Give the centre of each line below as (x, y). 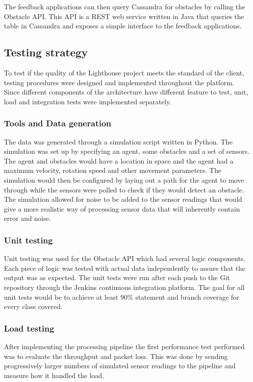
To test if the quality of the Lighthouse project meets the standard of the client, (124, 72)
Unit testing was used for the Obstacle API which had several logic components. (125, 258)
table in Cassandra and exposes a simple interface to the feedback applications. (123, 26)
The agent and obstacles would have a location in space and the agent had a (119, 160)
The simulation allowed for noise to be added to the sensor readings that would (123, 199)
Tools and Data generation (58, 123)
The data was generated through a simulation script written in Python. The (118, 141)
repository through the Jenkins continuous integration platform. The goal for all (124, 287)
